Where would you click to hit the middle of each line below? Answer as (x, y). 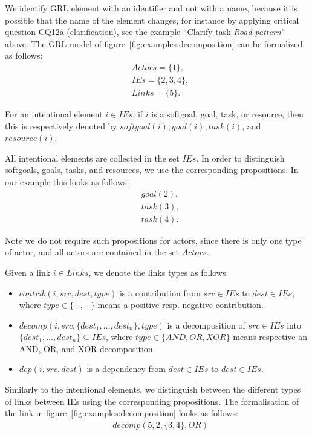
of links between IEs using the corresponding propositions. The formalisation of (152, 401)
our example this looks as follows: (67, 182)
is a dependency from (126, 369)
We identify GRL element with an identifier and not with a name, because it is (151, 8)
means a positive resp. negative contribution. (180, 305)
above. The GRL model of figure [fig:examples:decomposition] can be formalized (154, 43)
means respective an (270, 337)
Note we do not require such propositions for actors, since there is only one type (153, 240)
